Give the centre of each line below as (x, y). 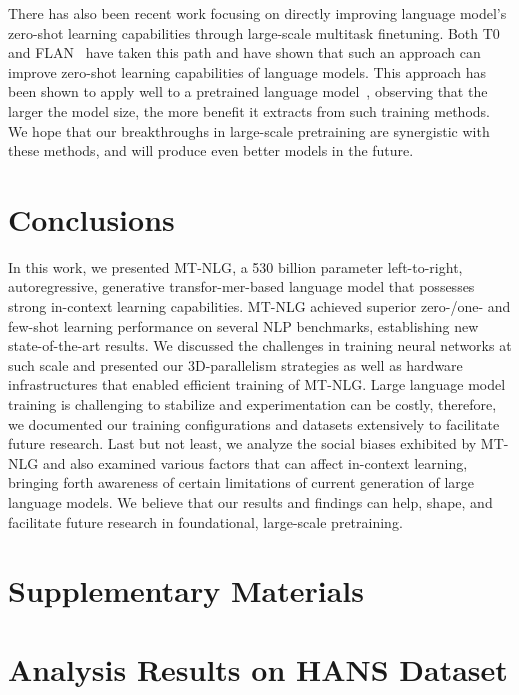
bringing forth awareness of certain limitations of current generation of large (241, 482)
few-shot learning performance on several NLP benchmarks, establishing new (243, 325)
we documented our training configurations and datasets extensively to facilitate (254, 423)
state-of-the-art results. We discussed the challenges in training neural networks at (260, 345)
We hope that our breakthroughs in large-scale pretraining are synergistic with (249, 130)
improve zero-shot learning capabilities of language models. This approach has (247, 71)
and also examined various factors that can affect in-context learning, (255, 462)
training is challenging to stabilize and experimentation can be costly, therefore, (252, 404)
